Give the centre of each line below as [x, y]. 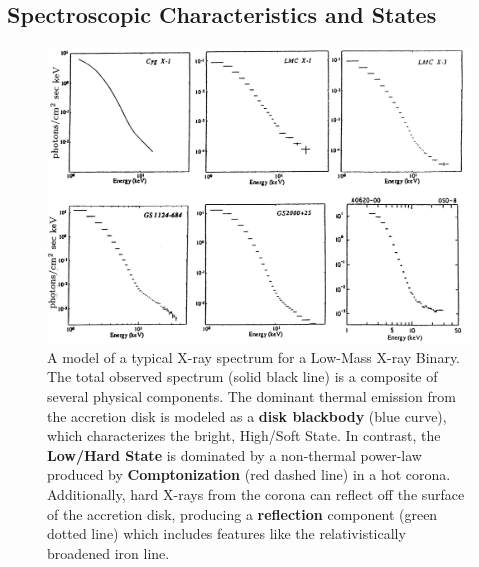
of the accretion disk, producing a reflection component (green [242, 513]
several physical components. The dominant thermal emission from [251, 396]
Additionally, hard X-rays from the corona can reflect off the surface [256, 494]
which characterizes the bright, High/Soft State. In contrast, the [244, 435]
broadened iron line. [108, 552]
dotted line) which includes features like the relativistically [226, 533]
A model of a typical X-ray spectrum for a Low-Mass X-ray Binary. [254, 356]
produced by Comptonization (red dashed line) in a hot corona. [249, 474]
